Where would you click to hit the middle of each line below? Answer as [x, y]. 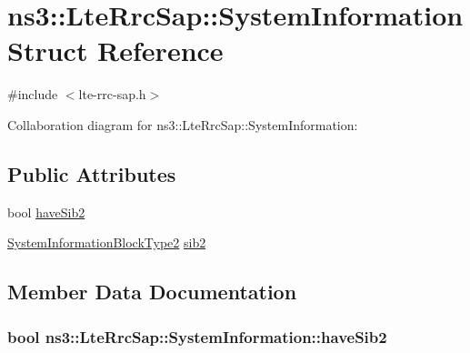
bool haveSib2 [46, 212]
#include [33, 94]
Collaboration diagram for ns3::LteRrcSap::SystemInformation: [183, 124]
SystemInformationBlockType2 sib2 [107, 242]
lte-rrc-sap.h [112, 94]
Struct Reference [115, 50]
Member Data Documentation [152, 292]
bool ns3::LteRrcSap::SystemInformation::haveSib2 [197, 336]
